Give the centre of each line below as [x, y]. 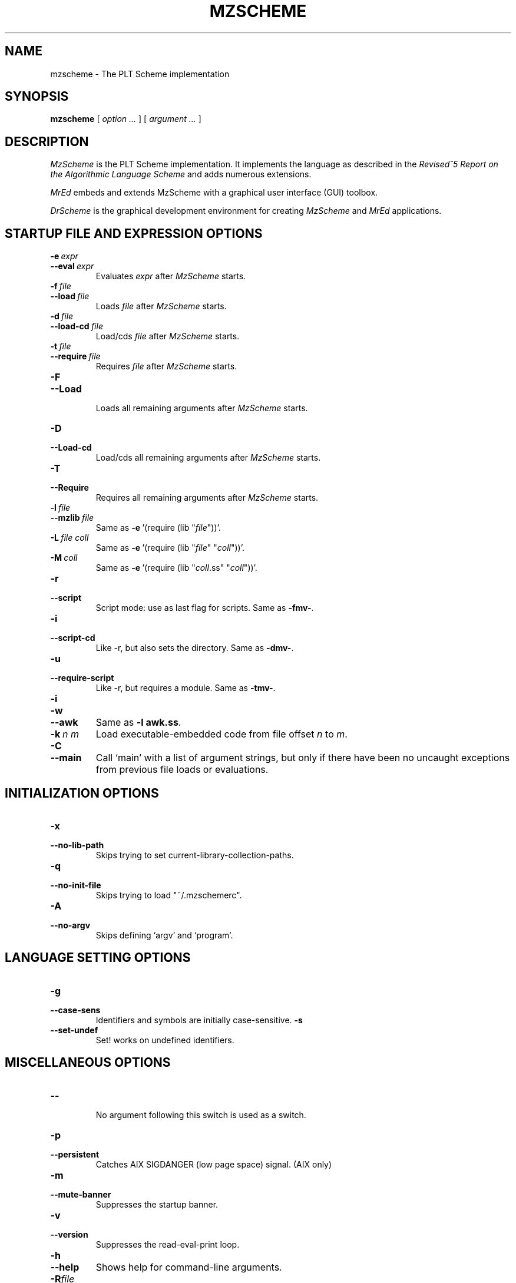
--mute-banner [81, 1194]
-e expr [64, 256]
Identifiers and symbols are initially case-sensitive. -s [199, 1020]
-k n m [64, 734]
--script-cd [73, 638]
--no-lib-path [77, 845]
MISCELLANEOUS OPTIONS [88, 1063]
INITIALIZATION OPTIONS [82, 793]
